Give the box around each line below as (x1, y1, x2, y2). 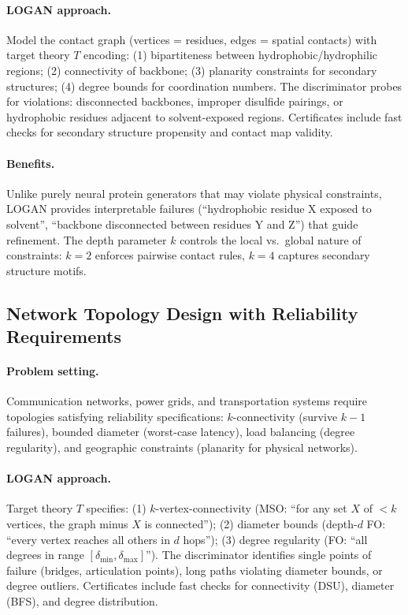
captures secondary (278, 247, 370, 263)
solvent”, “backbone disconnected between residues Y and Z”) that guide (6, 215, 358, 232)
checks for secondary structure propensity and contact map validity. (6, 124, 333, 140)
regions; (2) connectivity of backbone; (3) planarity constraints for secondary (6, 61, 377, 78)
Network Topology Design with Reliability (6, 300, 358, 325)
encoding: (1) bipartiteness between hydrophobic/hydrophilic (83, 47, 377, 63)
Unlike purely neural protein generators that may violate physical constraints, (6, 184, 382, 201)
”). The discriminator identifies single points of (146, 546, 372, 563)
